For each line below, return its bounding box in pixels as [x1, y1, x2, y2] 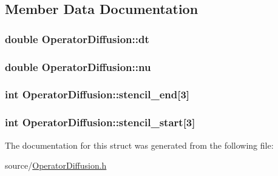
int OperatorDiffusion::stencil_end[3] [5, 87, 190, 102]
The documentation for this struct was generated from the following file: [5, 138, 274, 151]
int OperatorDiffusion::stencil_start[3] [5, 115, 195, 130]
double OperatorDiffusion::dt [5, 31, 149, 46]
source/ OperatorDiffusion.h [5, 159, 107, 172]
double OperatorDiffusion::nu [5, 59, 151, 74]
